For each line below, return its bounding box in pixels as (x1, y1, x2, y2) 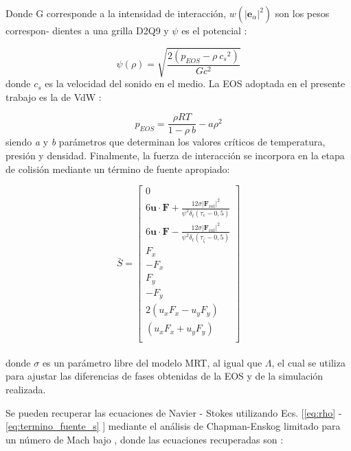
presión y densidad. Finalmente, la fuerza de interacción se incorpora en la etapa (5, 148, 345, 162)
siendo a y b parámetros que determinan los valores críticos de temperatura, (5, 135, 326, 149)
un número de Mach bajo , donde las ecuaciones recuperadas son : (5, 432, 284, 446)
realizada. (5, 382, 46, 397)
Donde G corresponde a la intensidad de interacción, (5, 6, 227, 20)
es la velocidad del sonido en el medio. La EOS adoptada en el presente (45, 76, 346, 91)
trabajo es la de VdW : (5, 89, 102, 104)
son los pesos (275, 6, 330, 20)
